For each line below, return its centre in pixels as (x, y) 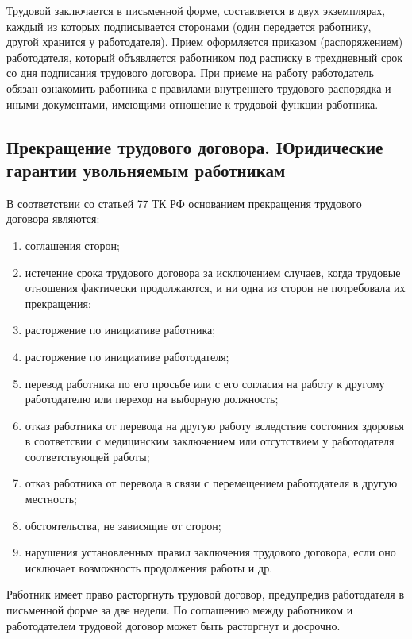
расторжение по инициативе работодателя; (127, 356)
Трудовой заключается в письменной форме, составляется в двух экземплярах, (196, 10)
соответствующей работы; (87, 456)
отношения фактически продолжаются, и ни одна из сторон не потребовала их (215, 288)
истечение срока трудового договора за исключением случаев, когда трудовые (213, 272)
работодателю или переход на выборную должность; (152, 399)
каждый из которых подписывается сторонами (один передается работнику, (189, 26)
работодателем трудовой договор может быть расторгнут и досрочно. (173, 625)
